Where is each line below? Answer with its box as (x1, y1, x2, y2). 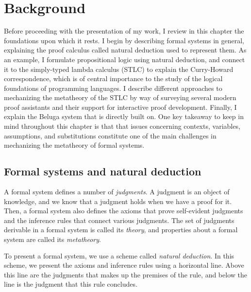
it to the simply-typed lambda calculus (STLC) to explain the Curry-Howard (4, 64, 234, 74)
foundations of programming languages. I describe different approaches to (4, 83, 222, 93)
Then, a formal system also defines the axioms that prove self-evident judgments (4, 206, 243, 216)
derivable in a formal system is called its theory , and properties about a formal (4, 224, 238, 235)
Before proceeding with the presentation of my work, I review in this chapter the (4, 26, 244, 36)
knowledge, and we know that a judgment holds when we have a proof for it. (4, 196, 232, 206)
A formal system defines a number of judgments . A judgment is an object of (4, 187, 230, 197)
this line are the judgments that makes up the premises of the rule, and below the (4, 269, 247, 279)
